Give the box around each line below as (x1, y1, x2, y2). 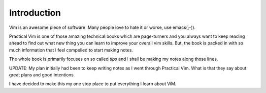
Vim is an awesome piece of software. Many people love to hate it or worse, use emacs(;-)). (9, 24, 196, 30)
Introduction (9, 7, 61, 18)
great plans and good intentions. (9, 71, 75, 78)
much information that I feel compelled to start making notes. (9, 47, 133, 53)
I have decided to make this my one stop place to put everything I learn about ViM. (9, 81, 177, 87)
